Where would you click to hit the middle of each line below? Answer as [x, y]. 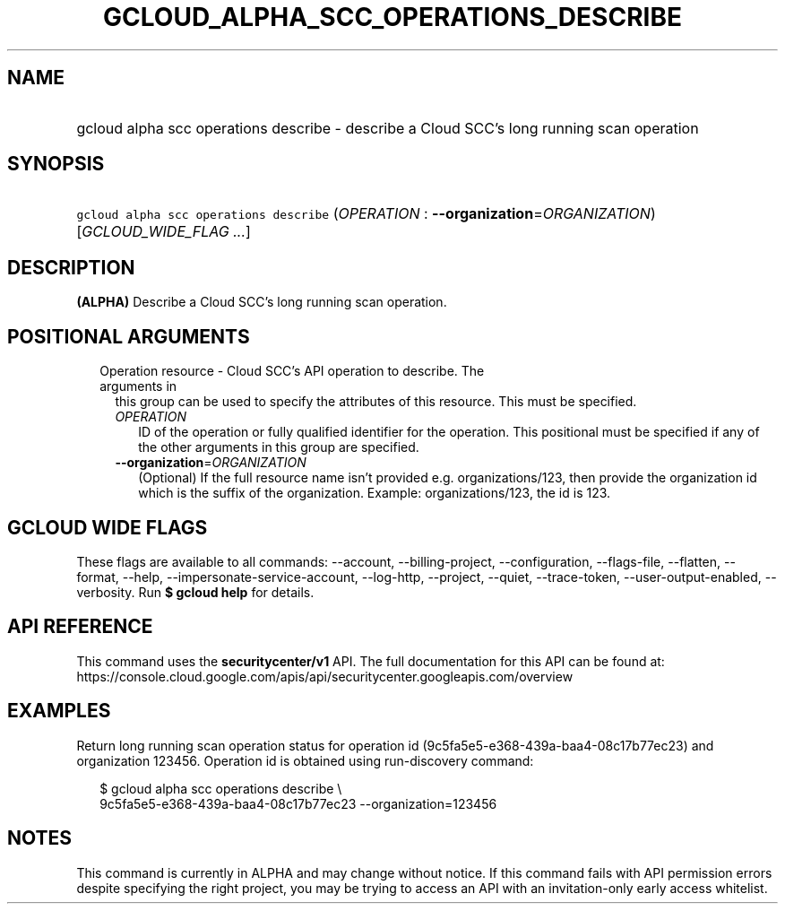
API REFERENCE [80, 627]
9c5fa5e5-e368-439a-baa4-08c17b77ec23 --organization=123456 [298, 803]
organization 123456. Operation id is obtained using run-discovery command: [305, 760]
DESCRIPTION [71, 267]
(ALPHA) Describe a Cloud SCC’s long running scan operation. [262, 302]
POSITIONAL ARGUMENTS [129, 336]
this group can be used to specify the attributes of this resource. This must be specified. [376, 402]
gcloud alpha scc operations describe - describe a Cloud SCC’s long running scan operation [388, 128]
